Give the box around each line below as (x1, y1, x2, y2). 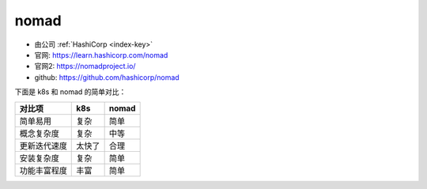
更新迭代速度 (19, 140, 67, 151)
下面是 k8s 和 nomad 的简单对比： (14, 87, 127, 96)
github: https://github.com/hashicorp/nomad (34, 72, 179, 82)
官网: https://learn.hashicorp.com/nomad (34, 50, 168, 59)
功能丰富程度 (19, 164, 67, 176)
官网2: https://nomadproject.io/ (34, 62, 136, 71)
